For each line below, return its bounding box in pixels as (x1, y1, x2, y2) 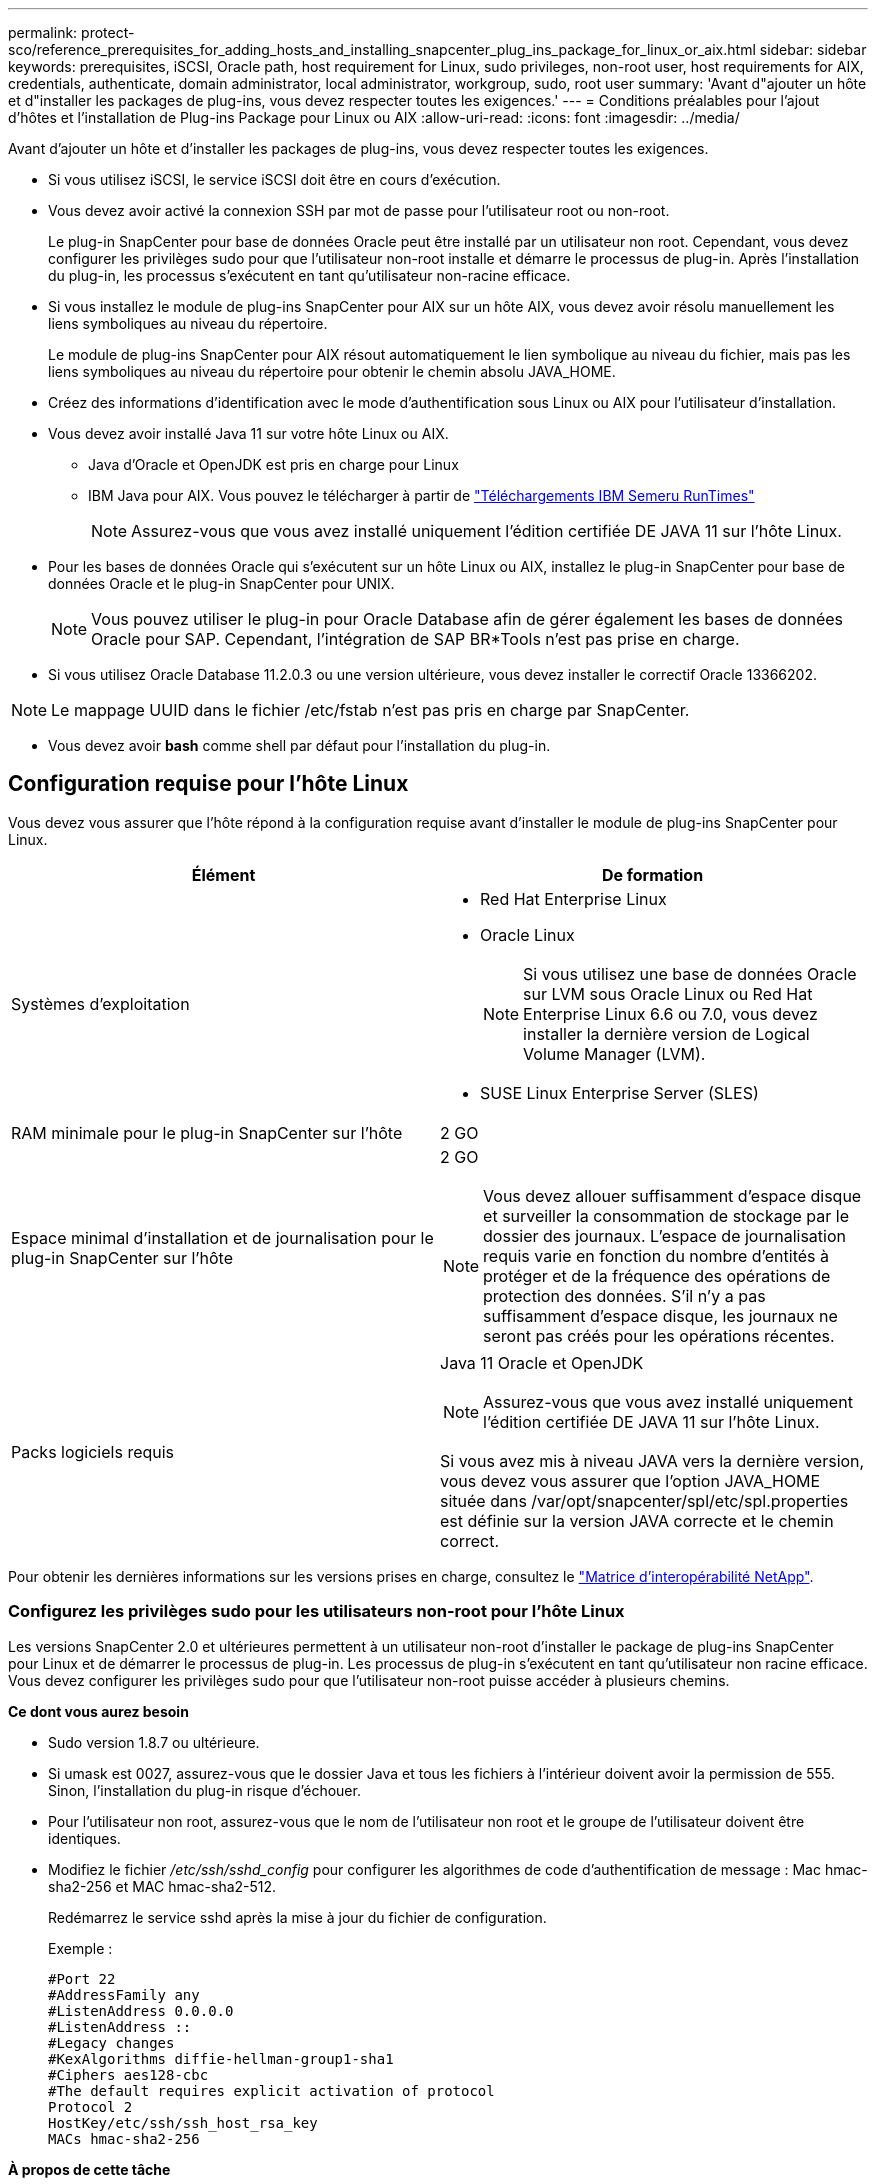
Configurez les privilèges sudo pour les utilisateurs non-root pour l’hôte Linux (8, 1601, 625, 1622)
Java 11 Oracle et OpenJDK (440, 1352, 644, 1373)
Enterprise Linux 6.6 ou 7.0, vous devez (523, 1003, 818, 1024)
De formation (601, 864, 704, 885)
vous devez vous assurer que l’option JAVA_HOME (440, 1470, 821, 1491)
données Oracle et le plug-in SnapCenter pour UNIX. (48, 575, 395, 592)
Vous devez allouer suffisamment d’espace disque (483, 1185, 862, 1206)
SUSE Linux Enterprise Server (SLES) (480, 1082, 759, 1103)
